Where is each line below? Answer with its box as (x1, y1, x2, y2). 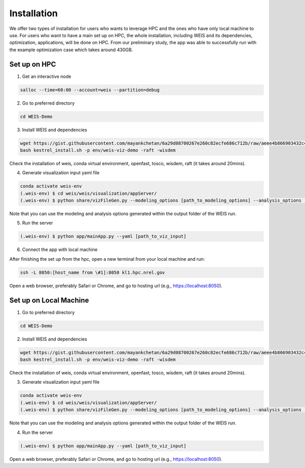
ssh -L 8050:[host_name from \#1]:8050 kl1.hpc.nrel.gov (20, 269, 165, 275)
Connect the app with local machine (22, 246, 98, 253)
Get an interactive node (22, 73, 71, 79)
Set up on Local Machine (9, 296, 89, 304)
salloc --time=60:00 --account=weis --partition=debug (20, 87, 160, 92)
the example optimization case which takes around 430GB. (9, 46, 133, 53)
